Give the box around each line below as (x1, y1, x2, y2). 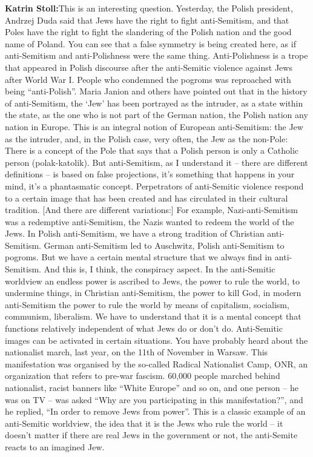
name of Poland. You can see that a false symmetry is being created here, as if (5, 37, 296, 50)
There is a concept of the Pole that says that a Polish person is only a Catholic (5, 144, 299, 157)
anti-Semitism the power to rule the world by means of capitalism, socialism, (5, 298, 289, 311)
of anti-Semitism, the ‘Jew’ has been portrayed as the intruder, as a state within (5, 96, 303, 109)
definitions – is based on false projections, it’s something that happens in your (5, 168, 295, 180)
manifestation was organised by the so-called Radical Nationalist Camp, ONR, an (5, 357, 308, 370)
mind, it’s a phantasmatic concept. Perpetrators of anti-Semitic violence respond (5, 179, 304, 192)
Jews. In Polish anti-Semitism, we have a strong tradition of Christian (5, 227, 265, 240)
